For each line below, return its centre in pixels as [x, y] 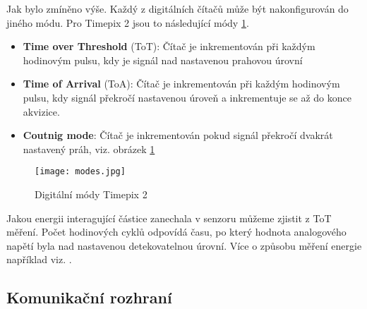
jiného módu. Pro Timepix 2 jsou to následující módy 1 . [128, 22]
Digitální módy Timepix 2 [91, 194]
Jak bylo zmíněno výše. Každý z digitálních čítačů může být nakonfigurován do [178, 8]
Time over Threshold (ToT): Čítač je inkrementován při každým [169, 46]
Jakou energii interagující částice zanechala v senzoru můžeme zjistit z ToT [169, 218]
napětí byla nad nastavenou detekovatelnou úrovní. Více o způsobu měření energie [184, 245]
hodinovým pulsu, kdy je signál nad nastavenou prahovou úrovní [163, 60]
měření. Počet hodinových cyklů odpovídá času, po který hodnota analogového [176, 232]
